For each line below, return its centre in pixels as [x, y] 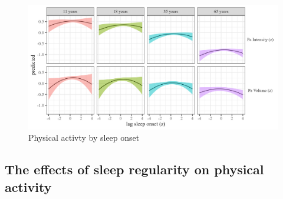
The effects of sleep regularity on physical [134, 169]
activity [28, 186]
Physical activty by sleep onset [84, 137]
